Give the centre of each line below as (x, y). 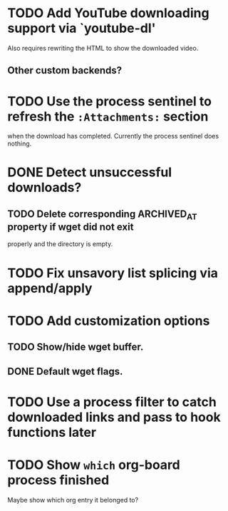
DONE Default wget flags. (65, 371)
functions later (52, 432)
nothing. (20, 143)
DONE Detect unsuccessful (90, 172)
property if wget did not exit (71, 227)
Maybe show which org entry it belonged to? (73, 500)
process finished (58, 480)
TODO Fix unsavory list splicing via (113, 273)
